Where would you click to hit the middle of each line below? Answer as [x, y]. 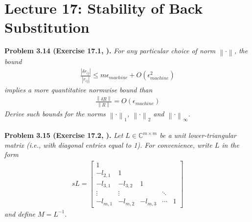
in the [230, 144]
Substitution [47, 27]
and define [20, 213]
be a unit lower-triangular [198, 135]
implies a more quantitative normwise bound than [79, 89]
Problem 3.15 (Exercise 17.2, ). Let [64, 135]
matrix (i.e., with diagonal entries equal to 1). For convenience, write [108, 144]
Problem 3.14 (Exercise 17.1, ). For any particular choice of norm [110, 51]
